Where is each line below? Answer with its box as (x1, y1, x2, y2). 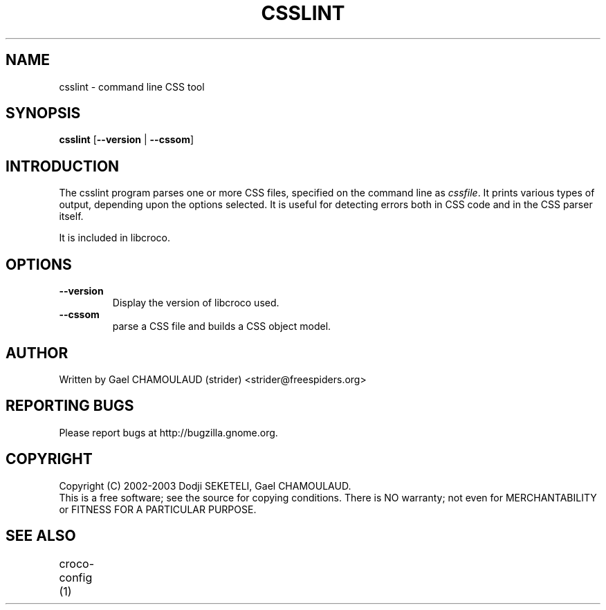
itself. (59, 210, 84, 223)
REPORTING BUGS (6, 397, 134, 415)
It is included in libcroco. (59, 232, 170, 244)
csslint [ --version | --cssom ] (59, 133, 194, 146)
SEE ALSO (6, 527, 76, 545)
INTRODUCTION (6, 157, 120, 175)
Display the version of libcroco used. (112, 297, 279, 309)
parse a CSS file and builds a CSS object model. (112, 320, 331, 333)
